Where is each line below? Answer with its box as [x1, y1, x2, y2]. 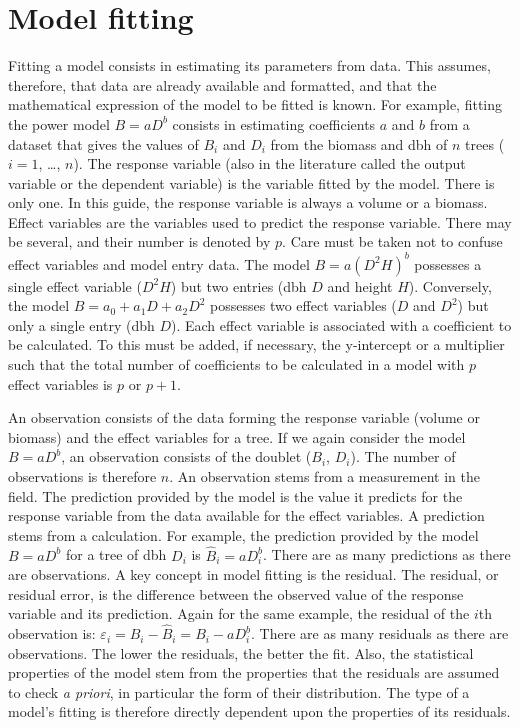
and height [327, 275, 393, 296]
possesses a [414, 253, 482, 274]
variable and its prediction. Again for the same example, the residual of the [8, 603, 470, 624]
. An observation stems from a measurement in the [169, 465, 480, 486]
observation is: [8, 623, 96, 644]
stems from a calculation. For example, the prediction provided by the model [8, 524, 479, 545]
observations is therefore [8, 465, 157, 486]
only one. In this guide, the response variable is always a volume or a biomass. [8, 192, 488, 213]
